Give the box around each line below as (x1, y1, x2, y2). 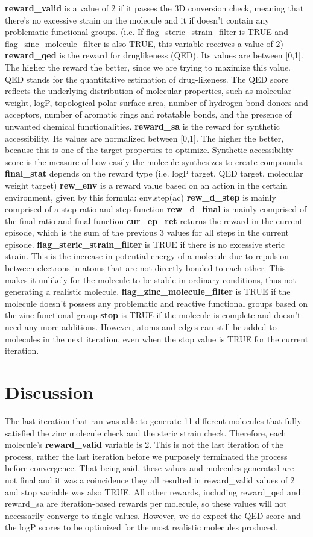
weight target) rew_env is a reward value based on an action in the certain (5, 178, 288, 191)
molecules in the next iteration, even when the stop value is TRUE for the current (5, 332, 309, 345)
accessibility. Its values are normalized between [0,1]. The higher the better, (5, 131, 284, 144)
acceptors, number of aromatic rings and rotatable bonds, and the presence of (5, 108, 292, 121)
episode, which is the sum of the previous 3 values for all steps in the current (5, 226, 289, 239)
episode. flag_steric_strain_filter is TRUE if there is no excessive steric (5, 237, 285, 250)
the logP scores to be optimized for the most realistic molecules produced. (5, 521, 278, 533)
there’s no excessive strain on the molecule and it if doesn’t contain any (5, 13, 270, 26)
